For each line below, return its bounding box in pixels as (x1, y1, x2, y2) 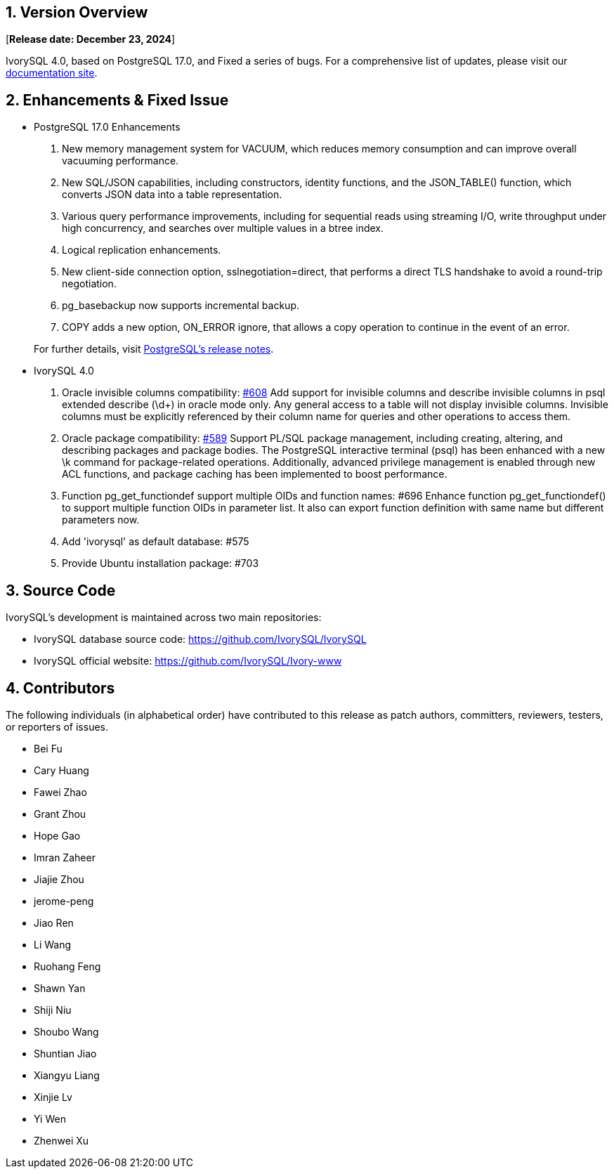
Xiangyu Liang (34, 1069, 100, 1081)
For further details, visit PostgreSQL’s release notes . (34, 343, 274, 356)
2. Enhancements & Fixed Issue (6, 91, 229, 109)
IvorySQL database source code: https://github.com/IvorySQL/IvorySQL (34, 633, 367, 646)
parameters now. (62, 514, 140, 526)
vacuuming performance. (62, 155, 179, 167)
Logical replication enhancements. (62, 244, 221, 256)
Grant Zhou (34, 807, 86, 820)
